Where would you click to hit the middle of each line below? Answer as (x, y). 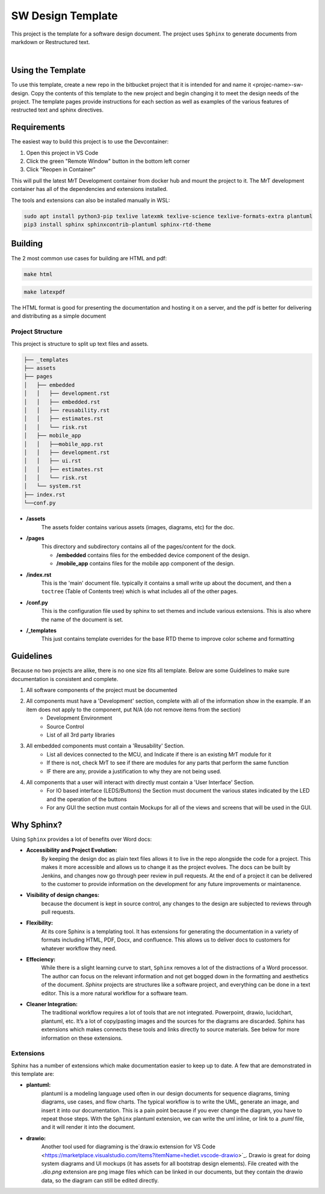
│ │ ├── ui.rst (52, 461)
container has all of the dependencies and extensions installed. (89, 189)
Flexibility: (40, 923)
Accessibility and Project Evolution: (72, 850)
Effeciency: (41, 960)
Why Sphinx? (37, 825)
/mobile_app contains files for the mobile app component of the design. (145, 564)
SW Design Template (64, 16)
